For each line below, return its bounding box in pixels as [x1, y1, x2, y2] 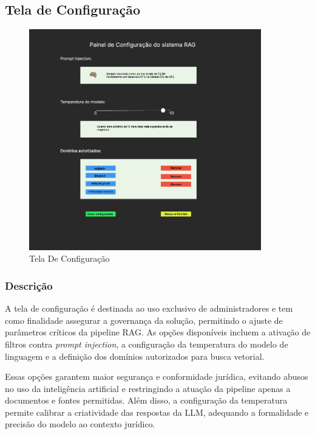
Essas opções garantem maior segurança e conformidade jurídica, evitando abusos [5, 370, 308, 383]
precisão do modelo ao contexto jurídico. [5, 418, 155, 430]
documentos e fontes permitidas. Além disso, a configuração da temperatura [5, 394, 288, 407]
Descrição [5, 278, 53, 293]
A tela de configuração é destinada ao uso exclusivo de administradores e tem [5, 302, 293, 315]
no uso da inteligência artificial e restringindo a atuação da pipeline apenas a [5, 382, 291, 394]
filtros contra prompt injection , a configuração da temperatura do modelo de [5, 337, 288, 350]
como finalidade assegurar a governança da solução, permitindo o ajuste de [5, 313, 283, 326]
